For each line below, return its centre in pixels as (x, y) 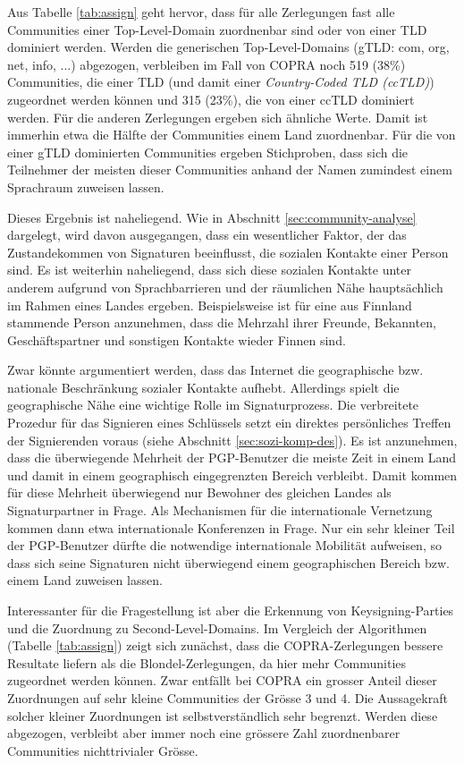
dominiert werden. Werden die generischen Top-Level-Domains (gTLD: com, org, (228, 47)
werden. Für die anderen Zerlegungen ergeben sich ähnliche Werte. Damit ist (218, 117)
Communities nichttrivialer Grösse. (103, 750)
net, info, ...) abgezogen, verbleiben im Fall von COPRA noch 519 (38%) (207, 64)
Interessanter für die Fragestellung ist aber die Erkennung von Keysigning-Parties (231, 610)
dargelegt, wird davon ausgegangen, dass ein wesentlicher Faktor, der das (207, 235)
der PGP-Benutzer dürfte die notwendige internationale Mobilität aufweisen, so (224, 545)
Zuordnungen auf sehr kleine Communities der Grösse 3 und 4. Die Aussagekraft (228, 697)
